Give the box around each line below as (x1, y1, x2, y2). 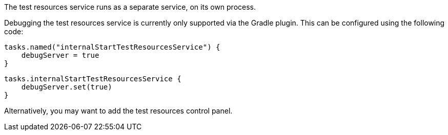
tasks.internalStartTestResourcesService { (4, 75, 181, 83)
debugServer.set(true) (21, 83, 112, 91)
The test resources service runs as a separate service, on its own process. (4, 3, 256, 11)
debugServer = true (21, 51, 99, 59)
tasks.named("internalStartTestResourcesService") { (4, 43, 220, 51)
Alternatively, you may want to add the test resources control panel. (4, 106, 233, 115)
